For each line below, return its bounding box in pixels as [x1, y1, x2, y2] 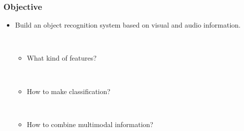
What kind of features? [27, 53, 97, 63]
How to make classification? [27, 86, 110, 96]
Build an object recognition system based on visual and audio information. [15, 20, 241, 30]
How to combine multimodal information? [27, 119, 153, 129]
